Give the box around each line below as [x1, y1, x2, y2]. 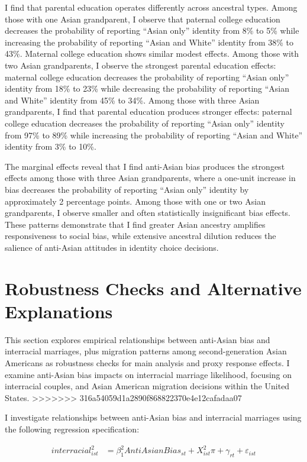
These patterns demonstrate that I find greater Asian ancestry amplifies [5, 218, 266, 230]
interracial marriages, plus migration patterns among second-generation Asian [5, 345, 287, 357]
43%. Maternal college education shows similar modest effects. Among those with [5, 47, 299, 60]
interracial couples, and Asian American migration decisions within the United [5, 380, 290, 392]
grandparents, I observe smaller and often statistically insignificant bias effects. [5, 206, 290, 219]
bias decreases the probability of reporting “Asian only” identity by [5, 183, 249, 195]
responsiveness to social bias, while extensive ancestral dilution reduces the [5, 230, 276, 242]
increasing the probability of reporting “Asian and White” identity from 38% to [5, 35, 294, 48]
